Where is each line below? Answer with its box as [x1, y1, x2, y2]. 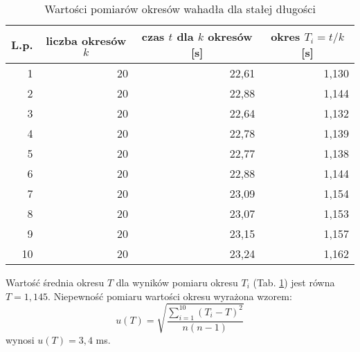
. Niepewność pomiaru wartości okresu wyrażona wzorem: [48, 288, 292, 303]
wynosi [6, 332, 35, 346]
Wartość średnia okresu [6, 275, 105, 289]
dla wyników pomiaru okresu [116, 275, 238, 289]
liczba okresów [46, 33, 127, 48]
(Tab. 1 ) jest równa [253, 275, 335, 289]
